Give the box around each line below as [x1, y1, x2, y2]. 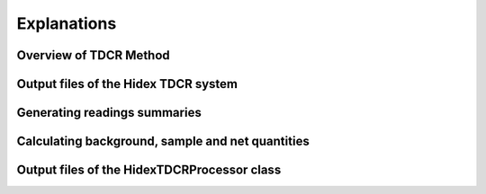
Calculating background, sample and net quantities [16, 134, 310, 149]
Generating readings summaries [16, 105, 202, 120]
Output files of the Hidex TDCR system [16, 76, 238, 92]
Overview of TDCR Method [16, 48, 170, 63]
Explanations [16, 13, 117, 33]
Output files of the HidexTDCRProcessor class [16, 163, 282, 178]
